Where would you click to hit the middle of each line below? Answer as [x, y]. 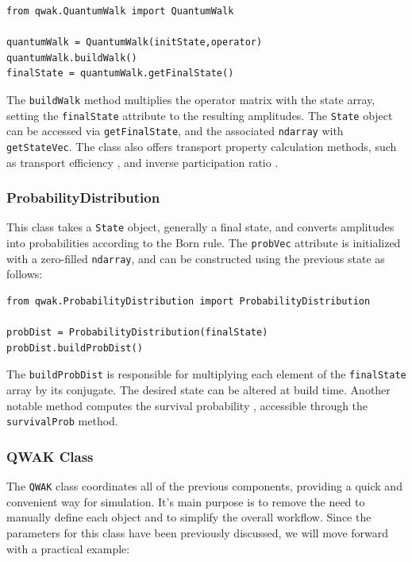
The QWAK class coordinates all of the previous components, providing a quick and [204, 486]
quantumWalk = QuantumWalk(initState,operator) [135, 43]
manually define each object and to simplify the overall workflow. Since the [189, 517]
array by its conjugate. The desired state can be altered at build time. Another [198, 390]
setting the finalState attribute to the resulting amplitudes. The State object [200, 115]
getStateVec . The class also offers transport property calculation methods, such [202, 146]
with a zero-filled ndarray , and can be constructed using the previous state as [196, 258]
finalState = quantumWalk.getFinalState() [120, 74]
